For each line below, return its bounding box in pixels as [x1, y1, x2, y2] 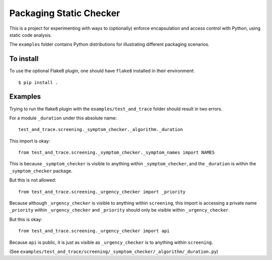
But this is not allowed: [9, 177, 56, 183]
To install [9, 54, 39, 63]
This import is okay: [9, 138, 50, 144]
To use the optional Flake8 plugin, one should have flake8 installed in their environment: [9, 68, 195, 74]
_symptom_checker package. [9, 168, 73, 174]
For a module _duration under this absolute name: [9, 115, 117, 121]
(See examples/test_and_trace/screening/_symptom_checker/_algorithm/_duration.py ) [9, 248, 219, 254]
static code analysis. [9, 32, 52, 38]
